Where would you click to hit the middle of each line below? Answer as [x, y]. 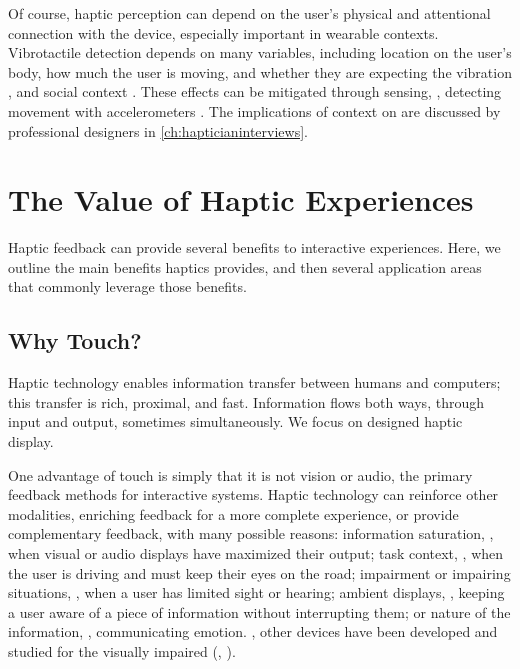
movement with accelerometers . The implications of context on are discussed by [254, 110]
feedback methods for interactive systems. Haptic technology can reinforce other [253, 494]
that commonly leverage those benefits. [127, 286]
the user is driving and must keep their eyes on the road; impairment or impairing [259, 572]
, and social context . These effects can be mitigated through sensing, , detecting [255, 91]
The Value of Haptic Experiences [241, 199]
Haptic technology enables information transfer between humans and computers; [254, 382]
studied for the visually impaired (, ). [122, 650]
